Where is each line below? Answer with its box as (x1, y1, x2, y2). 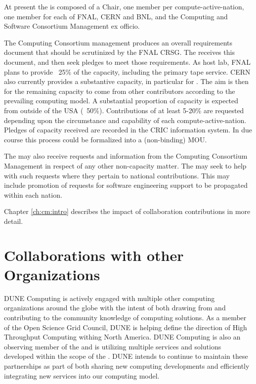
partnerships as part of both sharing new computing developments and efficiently (4, 360, 250, 371)
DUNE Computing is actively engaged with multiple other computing (4, 293, 215, 303)
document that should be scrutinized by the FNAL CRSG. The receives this (4, 47, 235, 57)
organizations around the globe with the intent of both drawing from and (4, 302, 226, 313)
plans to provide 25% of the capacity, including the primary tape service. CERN (4, 66, 251, 77)
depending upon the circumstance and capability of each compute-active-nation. (4, 115, 247, 125)
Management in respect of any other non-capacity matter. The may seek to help (4, 160, 247, 171)
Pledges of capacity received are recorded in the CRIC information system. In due (4, 125, 253, 135)
